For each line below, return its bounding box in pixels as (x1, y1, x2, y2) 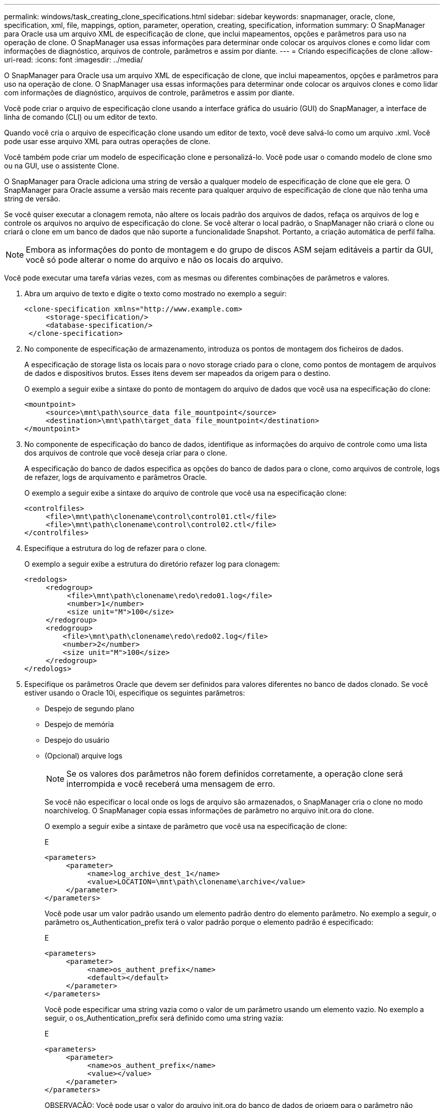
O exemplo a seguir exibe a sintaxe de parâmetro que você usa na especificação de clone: (45, 822, 347, 830)
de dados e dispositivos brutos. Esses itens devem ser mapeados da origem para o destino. (24, 369, 331, 377)
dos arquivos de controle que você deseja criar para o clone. (24, 448, 228, 457)
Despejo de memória (45, 720, 114, 729)
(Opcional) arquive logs (45, 751, 123, 760)
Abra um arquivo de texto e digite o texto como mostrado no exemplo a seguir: (24, 289, 287, 298)
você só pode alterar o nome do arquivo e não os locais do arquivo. (26, 255, 283, 265)
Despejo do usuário (45, 736, 110, 744)
